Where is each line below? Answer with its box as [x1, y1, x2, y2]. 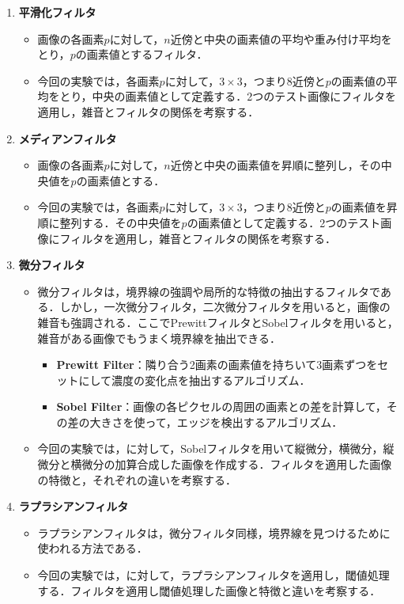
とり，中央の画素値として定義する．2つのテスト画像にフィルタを [59, 88, 396, 104]
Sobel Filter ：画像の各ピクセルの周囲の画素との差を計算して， [56, 398, 387, 415]
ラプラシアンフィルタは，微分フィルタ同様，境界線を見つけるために [37, 524, 391, 541]
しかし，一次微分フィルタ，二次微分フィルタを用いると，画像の [59, 298, 391, 315]
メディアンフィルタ [18, 130, 117, 146]
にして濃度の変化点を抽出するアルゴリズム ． [78, 371, 311, 388]
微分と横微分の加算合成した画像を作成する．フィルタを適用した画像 [37, 456, 392, 473]
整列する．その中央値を [59, 214, 182, 230]
